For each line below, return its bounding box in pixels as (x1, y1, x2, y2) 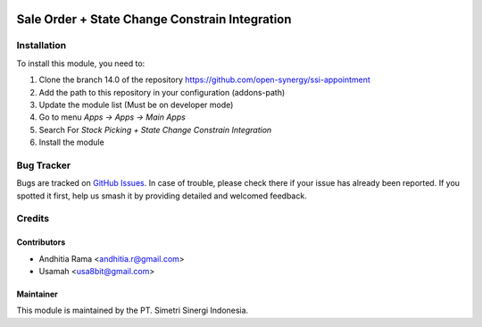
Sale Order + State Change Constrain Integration (16, 12, 292, 27)
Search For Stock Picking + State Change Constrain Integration (38, 124, 272, 135)
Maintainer (16, 289, 58, 299)
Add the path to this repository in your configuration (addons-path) (38, 87, 286, 97)
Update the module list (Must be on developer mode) (38, 99, 234, 110)
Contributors (16, 237, 66, 247)
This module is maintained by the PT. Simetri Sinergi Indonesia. (16, 305, 249, 316)
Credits (16, 213, 49, 225)
